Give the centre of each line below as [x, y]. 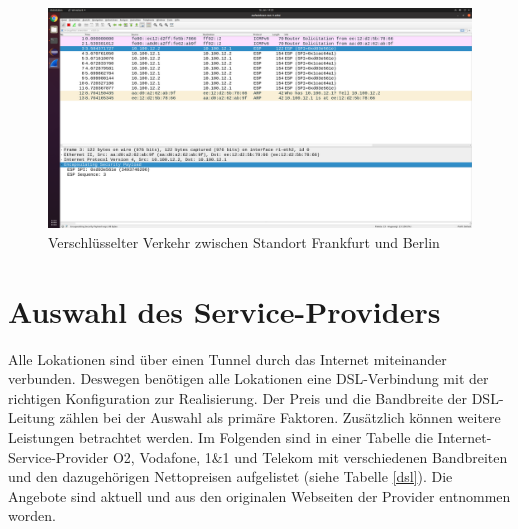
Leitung [31, 417]
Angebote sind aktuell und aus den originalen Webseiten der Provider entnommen [259, 495]
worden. [32, 515]
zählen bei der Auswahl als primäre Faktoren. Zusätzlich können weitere [280, 417]
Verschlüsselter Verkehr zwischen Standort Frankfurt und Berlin [244, 241]
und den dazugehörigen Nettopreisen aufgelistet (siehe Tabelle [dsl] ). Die [230, 476]
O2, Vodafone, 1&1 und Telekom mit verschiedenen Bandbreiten [310, 456]
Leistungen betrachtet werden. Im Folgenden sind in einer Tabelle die [220, 436]
